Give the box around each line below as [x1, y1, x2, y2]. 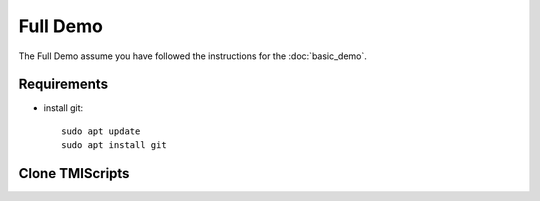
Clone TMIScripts [18, 165, 130, 182]
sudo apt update [61, 125, 141, 137]
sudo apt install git [61, 140, 167, 151]
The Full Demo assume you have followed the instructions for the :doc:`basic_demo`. [18, 50, 367, 62]
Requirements [18, 76, 109, 93]
